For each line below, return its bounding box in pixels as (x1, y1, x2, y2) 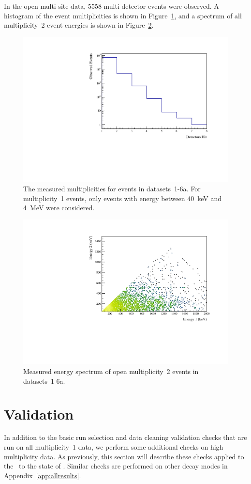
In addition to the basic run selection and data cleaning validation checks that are (4, 432, 247, 442)
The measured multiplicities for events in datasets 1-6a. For (23, 184, 201, 194)
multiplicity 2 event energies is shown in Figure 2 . (4, 20, 154, 30)
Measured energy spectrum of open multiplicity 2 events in (23, 366, 199, 376)
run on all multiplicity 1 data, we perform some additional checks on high (4, 441, 223, 452)
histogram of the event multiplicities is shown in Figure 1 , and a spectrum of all (4, 10, 242, 20)
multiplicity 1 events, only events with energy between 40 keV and (23, 193, 222, 203)
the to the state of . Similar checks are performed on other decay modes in (4, 461, 228, 471)
